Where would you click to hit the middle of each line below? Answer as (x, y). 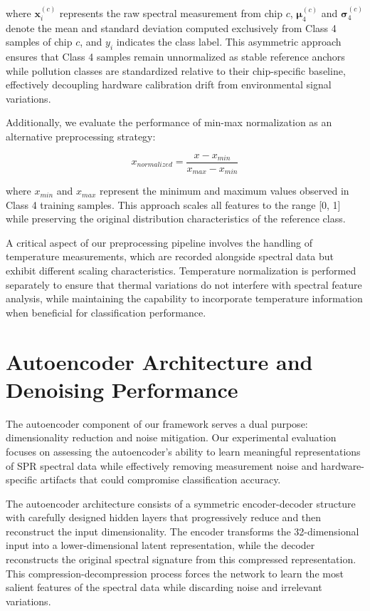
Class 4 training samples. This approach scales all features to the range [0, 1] (173, 204)
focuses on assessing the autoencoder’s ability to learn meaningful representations (183, 451)
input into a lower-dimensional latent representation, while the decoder (160, 545)
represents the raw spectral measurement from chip (171, 12)
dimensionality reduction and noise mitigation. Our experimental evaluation (171, 437)
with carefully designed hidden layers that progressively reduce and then (164, 517)
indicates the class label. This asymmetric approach (229, 42)
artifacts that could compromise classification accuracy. (160, 479)
